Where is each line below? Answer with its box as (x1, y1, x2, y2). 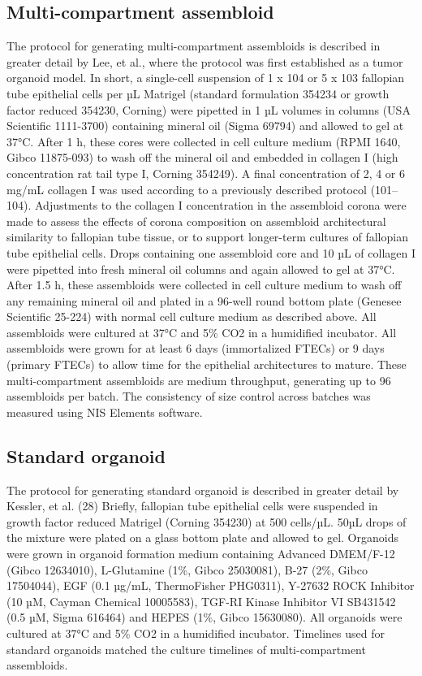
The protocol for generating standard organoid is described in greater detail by (6, 481, 399, 498)
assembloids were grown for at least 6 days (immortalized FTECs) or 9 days (6, 340, 385, 357)
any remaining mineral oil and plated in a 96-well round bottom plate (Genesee (6, 292, 402, 309)
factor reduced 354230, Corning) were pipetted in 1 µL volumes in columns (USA (6, 101, 411, 118)
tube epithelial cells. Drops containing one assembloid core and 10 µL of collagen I (6, 244, 416, 261)
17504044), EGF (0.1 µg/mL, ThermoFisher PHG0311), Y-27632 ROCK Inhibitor (6, 577, 415, 594)
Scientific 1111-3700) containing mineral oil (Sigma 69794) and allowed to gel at (6, 117, 404, 134)
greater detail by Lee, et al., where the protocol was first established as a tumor (6, 53, 403, 70)
